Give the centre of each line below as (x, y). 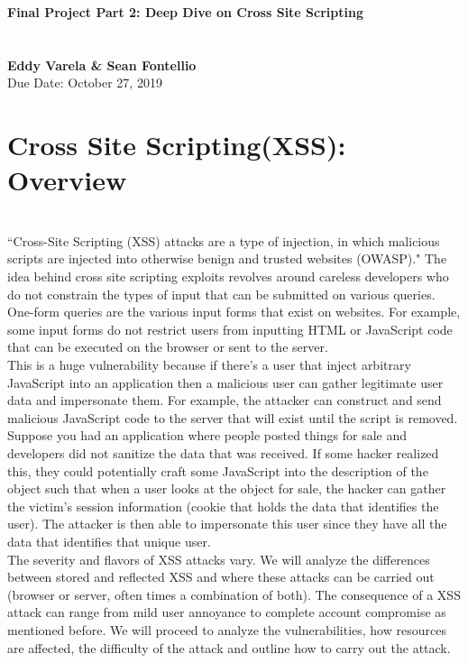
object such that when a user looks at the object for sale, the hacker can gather (227, 488)
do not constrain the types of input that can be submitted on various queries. (221, 294)
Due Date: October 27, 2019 (85, 83)
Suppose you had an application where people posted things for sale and (207, 435)
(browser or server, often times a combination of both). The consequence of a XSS (234, 594)
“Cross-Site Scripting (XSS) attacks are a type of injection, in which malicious (224, 240)
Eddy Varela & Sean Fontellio (102, 64)
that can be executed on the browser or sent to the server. (168, 347)
